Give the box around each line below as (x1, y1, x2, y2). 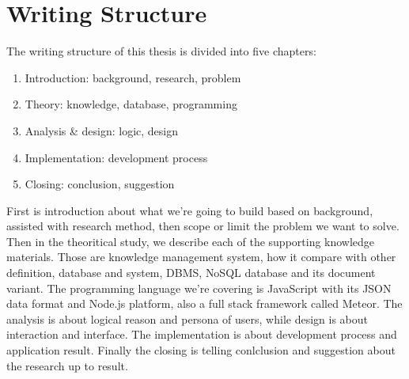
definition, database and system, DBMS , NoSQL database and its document (6, 264, 376, 281)
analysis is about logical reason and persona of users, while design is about (6, 310, 368, 327)
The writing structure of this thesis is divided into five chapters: (6, 43, 316, 59)
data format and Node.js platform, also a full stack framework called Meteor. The (6, 295, 403, 312)
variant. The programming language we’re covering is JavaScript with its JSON (6, 279, 392, 296)
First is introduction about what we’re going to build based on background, (6, 202, 373, 218)
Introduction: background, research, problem (25, 69, 241, 85)
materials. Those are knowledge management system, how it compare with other (6, 248, 396, 265)
